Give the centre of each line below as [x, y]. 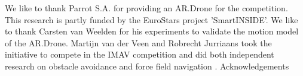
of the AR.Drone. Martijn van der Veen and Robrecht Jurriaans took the [138, 42]
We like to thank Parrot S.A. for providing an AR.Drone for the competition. [146, 8]
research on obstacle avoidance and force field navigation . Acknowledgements [147, 66]
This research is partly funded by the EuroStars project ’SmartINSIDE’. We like [151, 19]
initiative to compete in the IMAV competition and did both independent [140, 54]
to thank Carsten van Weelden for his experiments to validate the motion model [152, 31]
